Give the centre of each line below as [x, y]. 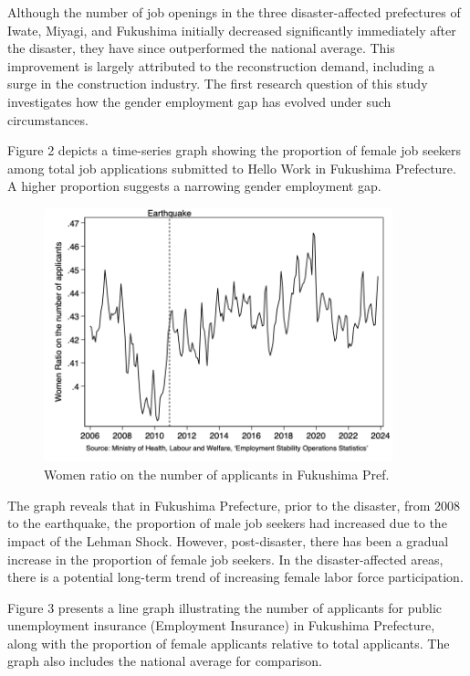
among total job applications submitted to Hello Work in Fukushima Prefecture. [232, 168]
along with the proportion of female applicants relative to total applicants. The [229, 643]
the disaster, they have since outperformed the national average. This [201, 48]
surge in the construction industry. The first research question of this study [218, 84]
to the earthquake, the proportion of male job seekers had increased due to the [227, 523]
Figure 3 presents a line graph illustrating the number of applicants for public [225, 607]
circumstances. [48, 119]
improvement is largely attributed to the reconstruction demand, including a [221, 65]
